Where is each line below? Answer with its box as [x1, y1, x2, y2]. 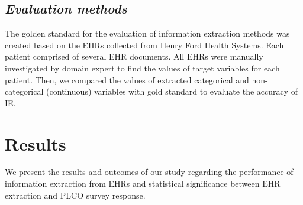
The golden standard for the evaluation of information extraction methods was [5, 27, 290, 40]
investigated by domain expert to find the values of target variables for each [5, 61, 280, 74]
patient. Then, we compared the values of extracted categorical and [5, 73, 249, 86]
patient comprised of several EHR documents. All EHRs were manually [5, 50, 263, 63]
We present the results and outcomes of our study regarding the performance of [5, 165, 294, 178]
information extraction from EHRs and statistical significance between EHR [5, 177, 281, 190]
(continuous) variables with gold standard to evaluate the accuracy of [46, 85, 298, 97]
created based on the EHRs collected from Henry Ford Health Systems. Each [5, 38, 284, 51]
